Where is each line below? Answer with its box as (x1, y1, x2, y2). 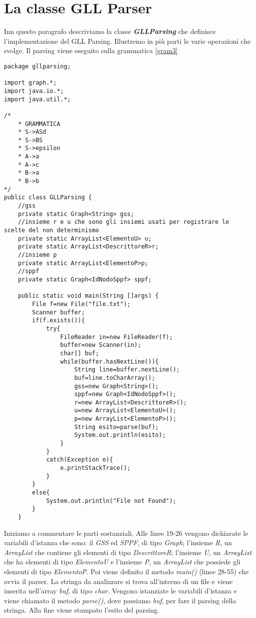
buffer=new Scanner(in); (60, 341, 142, 349)
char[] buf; (60, 349, 99, 357)
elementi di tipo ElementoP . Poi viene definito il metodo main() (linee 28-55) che (4, 566, 249, 577)
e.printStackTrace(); (60, 464, 131, 472)
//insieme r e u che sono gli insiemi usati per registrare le (18, 218, 229, 226)
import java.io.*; (4, 87, 64, 94)
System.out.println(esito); (74, 432, 166, 439)
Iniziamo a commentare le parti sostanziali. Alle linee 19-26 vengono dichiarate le (4, 527, 249, 538)
